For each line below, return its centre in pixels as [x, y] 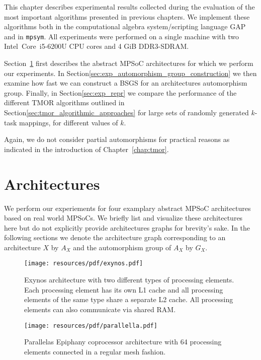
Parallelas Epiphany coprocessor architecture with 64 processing [123, 342]
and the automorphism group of [122, 247]
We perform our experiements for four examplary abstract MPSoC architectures [127, 208]
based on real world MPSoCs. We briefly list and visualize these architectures [123, 218]
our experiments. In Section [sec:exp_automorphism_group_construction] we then [130, 73]
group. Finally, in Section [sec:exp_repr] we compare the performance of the [120, 92]
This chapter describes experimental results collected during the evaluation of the [129, 7]
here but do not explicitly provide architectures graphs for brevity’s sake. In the [127, 227]
